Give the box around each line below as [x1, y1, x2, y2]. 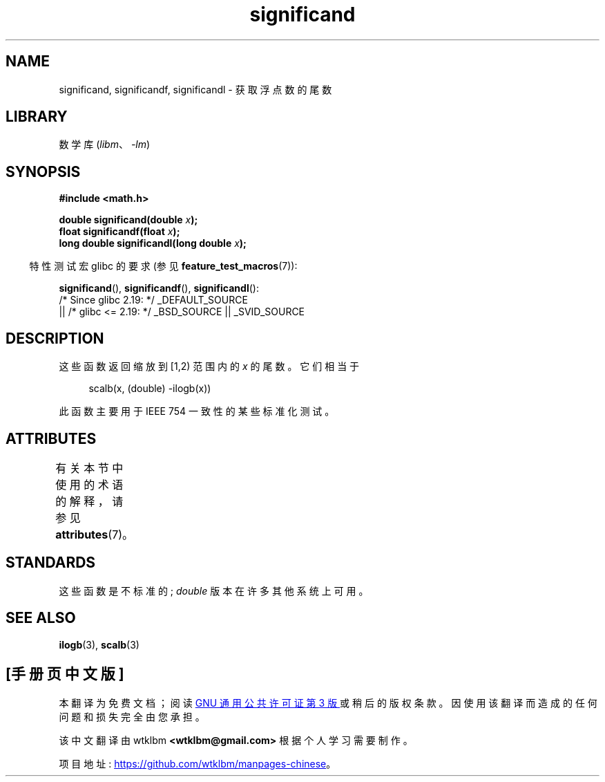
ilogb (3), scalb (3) [59, 638, 140, 651]
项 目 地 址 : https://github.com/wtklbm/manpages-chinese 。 [59, 757, 336, 770]
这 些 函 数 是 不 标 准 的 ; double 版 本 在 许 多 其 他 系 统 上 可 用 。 [59, 584, 369, 597]
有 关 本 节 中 [55, 460, 124, 475]
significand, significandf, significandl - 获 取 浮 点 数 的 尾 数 [59, 83, 332, 95]
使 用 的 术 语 [55, 477, 124, 492]
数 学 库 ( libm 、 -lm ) [59, 138, 151, 151]
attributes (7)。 [55, 527, 134, 541]
